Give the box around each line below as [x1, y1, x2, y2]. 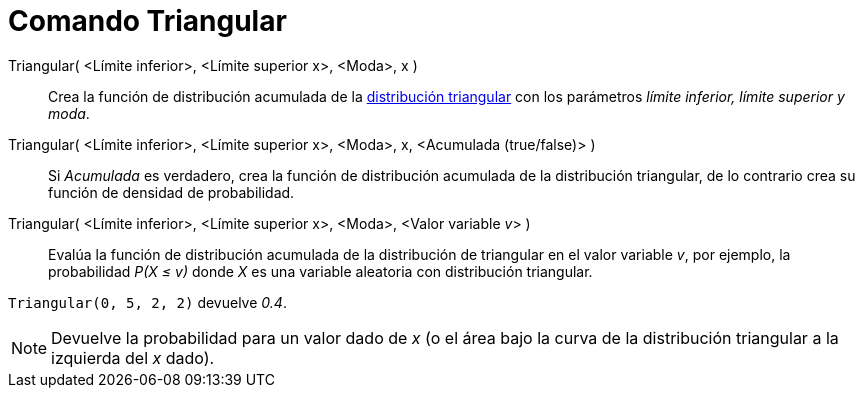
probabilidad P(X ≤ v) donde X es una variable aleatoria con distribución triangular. [48, 262, 593, 280]
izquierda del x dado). [51, 347, 215, 368]
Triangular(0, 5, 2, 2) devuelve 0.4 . [8, 293, 287, 311]
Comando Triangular [8, 4, 287, 38]
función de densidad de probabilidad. [48, 183, 295, 201]
